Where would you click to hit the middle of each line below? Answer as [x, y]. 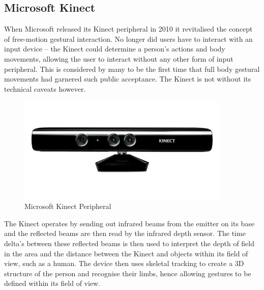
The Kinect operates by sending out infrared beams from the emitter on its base [129, 223]
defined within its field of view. [52, 283]
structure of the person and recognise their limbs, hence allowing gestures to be [128, 273]
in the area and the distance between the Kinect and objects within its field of [126, 253]
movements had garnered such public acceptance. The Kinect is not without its [128, 79]
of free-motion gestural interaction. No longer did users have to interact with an [128, 38]
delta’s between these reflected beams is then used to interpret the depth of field [129, 243]
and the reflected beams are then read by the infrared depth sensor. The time [125, 233]
